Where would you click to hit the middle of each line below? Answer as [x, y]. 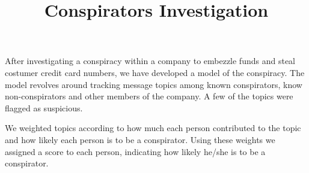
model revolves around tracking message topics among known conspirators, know [154, 84]
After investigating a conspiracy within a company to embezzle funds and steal [150, 61]
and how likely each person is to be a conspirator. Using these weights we [140, 139]
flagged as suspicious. [44, 107]
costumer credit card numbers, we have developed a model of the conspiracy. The [155, 72]
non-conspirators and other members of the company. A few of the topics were [149, 96]
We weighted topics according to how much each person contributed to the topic [153, 128]
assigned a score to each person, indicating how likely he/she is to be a [135, 151]
